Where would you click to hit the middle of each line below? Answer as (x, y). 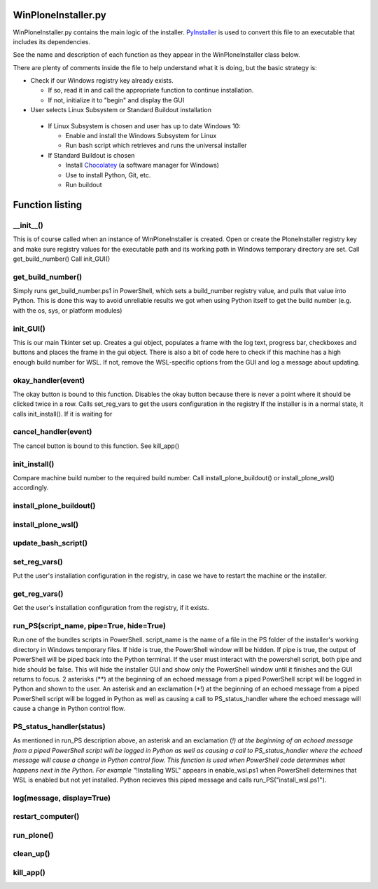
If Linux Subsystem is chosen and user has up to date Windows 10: (144, 125)
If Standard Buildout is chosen (91, 155)
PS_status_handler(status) (59, 726)
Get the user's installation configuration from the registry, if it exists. (111, 608)
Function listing (48, 204)
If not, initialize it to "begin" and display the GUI (116, 100)
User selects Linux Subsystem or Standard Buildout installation (121, 110)
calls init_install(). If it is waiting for (63, 414)
